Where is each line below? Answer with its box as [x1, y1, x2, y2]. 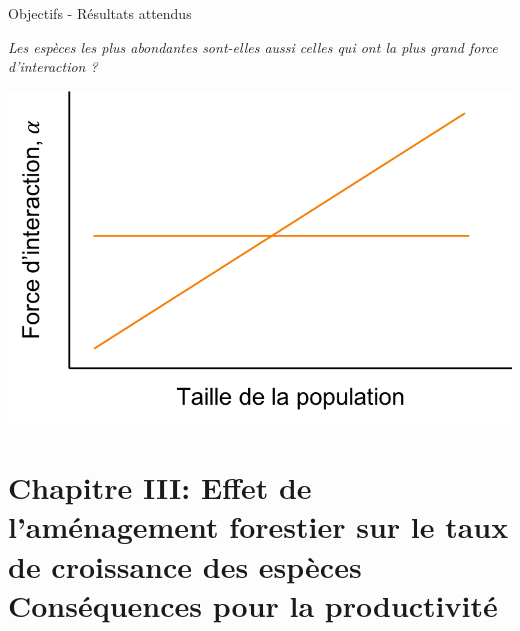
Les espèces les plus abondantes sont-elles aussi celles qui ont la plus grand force [8, 36, 498, 57]
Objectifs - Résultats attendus [8, 3, 192, 23]
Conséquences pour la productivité [8, 584, 498, 625]
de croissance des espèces [8, 545, 362, 586]
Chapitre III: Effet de [8, 467, 312, 508]
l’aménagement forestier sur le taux [8, 506, 509, 547]
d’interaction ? [8, 56, 98, 77]
